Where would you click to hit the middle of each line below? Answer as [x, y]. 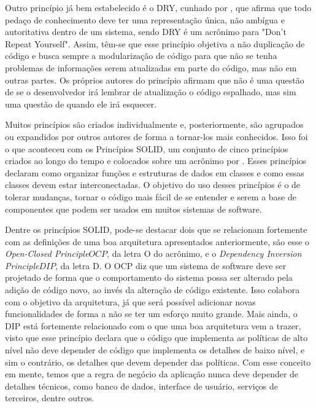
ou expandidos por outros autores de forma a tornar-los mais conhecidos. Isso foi [156, 136]
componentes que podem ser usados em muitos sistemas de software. [133, 209]
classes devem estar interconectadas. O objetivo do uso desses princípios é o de [153, 185]
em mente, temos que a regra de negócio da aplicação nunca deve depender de [152, 374]
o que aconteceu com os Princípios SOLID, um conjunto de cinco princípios [147, 148]
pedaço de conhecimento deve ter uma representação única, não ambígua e [145, 19]
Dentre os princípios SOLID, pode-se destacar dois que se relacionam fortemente [156, 229]
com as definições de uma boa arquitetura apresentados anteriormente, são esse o [157, 241]
